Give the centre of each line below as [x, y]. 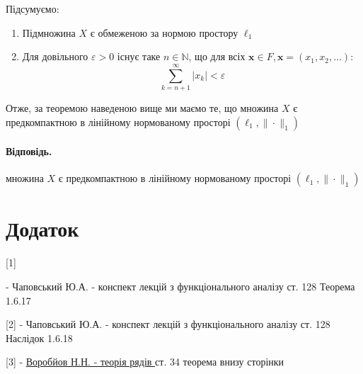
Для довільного [55, 56]
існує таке [139, 56]
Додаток [42, 228]
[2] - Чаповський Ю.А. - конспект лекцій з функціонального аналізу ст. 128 [168, 324]
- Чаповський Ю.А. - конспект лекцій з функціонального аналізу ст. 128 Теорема [180, 287]
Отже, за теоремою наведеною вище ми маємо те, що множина [142, 107]
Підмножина [49, 32]
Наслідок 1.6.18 [39, 338]
